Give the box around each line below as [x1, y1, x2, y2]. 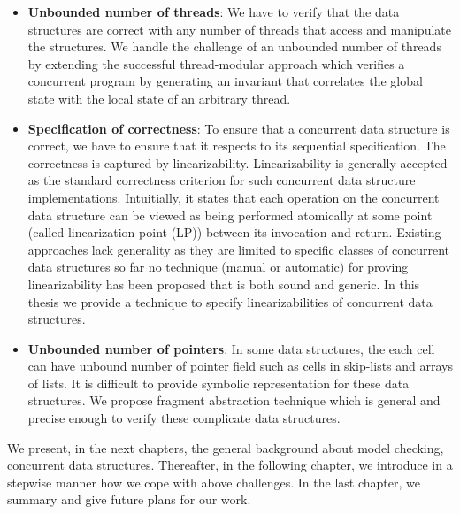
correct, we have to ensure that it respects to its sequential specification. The [27, 136, 446, 155]
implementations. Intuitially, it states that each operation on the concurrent [27, 188, 440, 206]
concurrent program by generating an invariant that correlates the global [27, 72, 423, 90]
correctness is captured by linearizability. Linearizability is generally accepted [27, 153, 448, 172]
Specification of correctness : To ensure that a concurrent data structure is [27, 119, 450, 137]
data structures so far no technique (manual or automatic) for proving [27, 257, 409, 276]
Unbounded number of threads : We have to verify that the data [27, 3, 400, 20]
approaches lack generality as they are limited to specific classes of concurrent [27, 240, 450, 258]
